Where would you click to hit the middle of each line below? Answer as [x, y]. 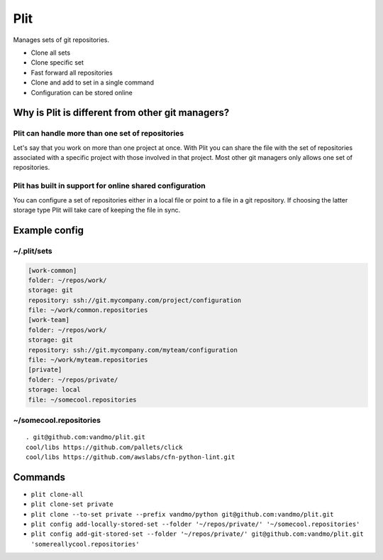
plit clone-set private [72, 504]
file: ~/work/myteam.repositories [88, 360]
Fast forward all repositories [72, 72]
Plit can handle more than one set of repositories [99, 134]
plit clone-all [57, 494]
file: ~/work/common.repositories [88, 310]
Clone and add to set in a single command [92, 82]
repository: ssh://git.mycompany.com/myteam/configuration [133, 350]
